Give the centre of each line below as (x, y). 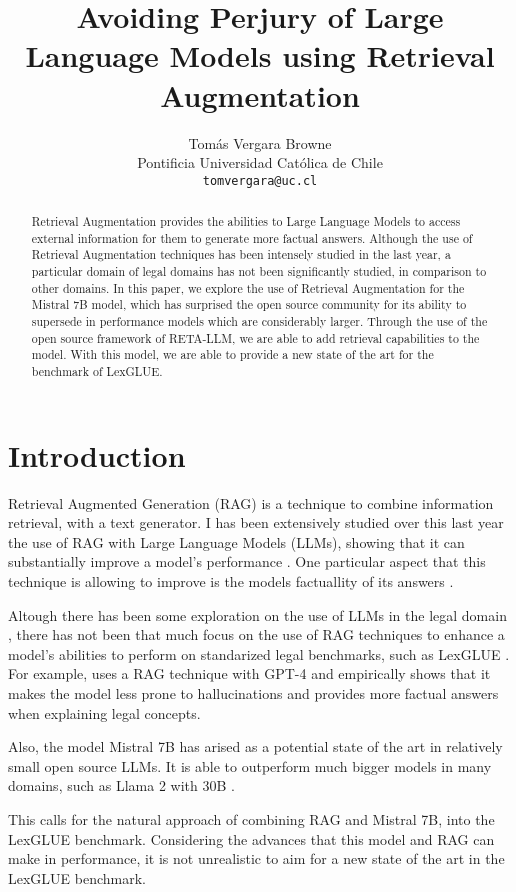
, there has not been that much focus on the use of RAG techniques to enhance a (256, 634)
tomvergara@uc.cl (260, 180)
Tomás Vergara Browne (260, 142)
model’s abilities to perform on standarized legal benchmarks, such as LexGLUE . (259, 653)
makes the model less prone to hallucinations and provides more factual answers (253, 692)
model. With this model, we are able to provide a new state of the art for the (232, 354)
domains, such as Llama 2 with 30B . (121, 785)
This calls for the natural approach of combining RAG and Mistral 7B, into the (251, 818)
